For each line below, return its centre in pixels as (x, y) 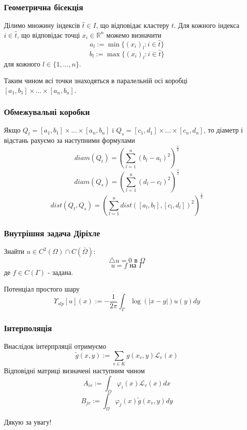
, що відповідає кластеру (133, 25)
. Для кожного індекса (207, 25)
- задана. (60, 272)
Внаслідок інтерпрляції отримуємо (55, 346)
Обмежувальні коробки (47, 112)
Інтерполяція (28, 328)
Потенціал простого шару (42, 288)
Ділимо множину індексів (42, 25)
